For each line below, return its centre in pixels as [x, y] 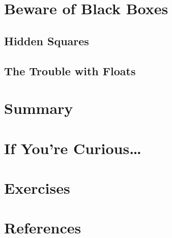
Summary [39, 108]
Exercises [37, 187]
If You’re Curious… [73, 148]
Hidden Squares [47, 40]
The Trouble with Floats [70, 70]
